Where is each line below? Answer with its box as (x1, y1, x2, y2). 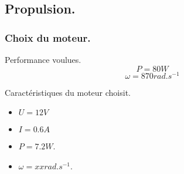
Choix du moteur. (5, 30, 91, 45)
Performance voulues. (5, 53, 81, 65)
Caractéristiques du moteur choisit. (5, 86, 131, 98)
